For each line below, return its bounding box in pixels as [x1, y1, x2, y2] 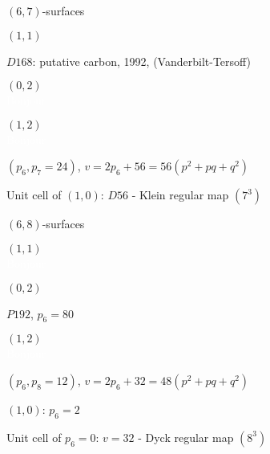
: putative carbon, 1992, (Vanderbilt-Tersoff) [32, 52, 252, 69]
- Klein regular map [131, 186, 229, 203]
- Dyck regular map [138, 428, 234, 445]
